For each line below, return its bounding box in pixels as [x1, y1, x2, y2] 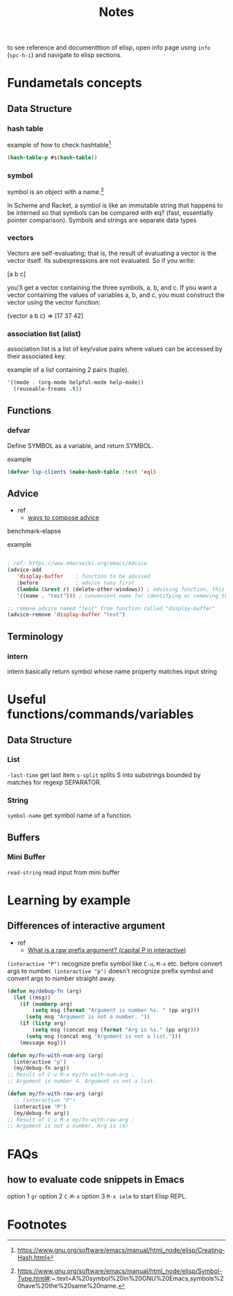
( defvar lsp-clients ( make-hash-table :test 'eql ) [7, 468, 157, 475]
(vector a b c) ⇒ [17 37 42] [7, 311, 84, 320]
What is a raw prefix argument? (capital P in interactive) [27, 945, 187, 954]
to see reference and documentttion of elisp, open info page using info [7, 43, 211, 52]
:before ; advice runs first [16, 579, 135, 586]
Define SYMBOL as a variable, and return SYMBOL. [7, 441, 154, 449]
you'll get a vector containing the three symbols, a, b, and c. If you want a [7, 283, 217, 291]
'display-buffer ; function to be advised [16, 573, 150, 580]
